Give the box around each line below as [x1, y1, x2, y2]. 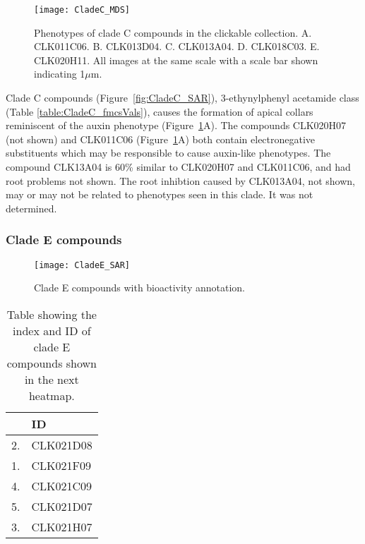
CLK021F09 [31, 457, 91, 473]
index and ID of [13, 322, 91, 339]
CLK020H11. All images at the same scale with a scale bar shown [34, 52, 318, 67]
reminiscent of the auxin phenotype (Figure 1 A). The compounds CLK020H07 [6, 118, 347, 133]
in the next [24, 370, 79, 387]
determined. [6, 200, 57, 215]
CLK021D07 [31, 497, 92, 514]
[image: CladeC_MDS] [34, 5, 131, 15]
